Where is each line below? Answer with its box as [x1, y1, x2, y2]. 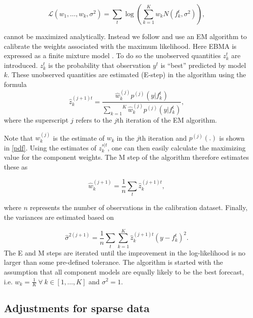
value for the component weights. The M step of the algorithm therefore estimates [4, 152, 249, 162]
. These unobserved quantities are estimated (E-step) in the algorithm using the [7, 69, 246, 80]
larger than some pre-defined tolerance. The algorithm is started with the [4, 257, 223, 267]
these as [4, 162, 28, 172]
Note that [4, 132, 33, 143]
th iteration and [139, 132, 187, 143]
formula [4, 79, 27, 89]
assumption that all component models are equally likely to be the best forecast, [4, 266, 244, 276]
